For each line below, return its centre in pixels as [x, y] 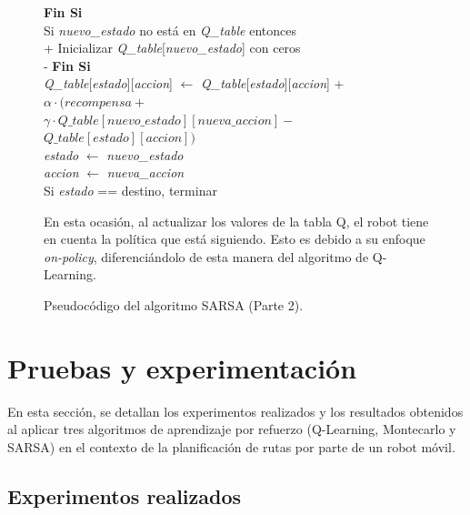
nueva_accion [145, 172]
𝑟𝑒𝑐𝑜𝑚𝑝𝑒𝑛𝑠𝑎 [98, 102]
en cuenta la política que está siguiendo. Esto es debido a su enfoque [235, 239]
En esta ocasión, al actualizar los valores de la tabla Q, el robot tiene [236, 221]
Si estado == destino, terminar [130, 190]
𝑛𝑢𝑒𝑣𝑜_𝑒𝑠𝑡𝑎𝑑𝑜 [144, 121]
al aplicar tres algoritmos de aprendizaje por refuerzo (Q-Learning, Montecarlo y [232, 429]
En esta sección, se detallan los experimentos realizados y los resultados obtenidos [235, 411]
